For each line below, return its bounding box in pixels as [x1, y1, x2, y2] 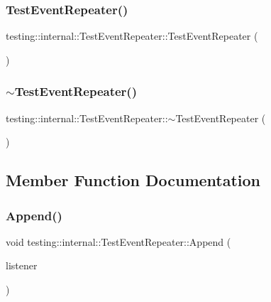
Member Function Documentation [6, 169, 261, 191]
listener [6, 258, 38, 273]
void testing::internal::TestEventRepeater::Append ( [6, 234, 231, 249]
